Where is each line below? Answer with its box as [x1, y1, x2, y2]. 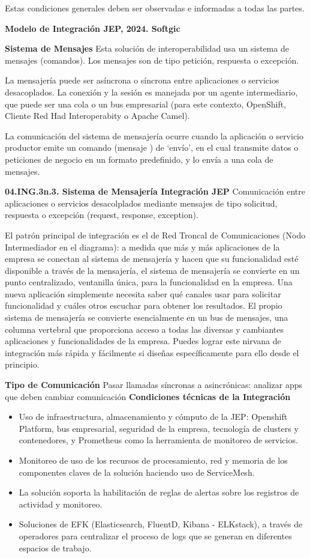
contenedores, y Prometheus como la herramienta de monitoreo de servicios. [19, 434, 298, 446]
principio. [5, 358, 40, 371]
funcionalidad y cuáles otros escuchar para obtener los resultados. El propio [5, 299, 282, 312]
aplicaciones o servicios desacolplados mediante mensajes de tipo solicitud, [5, 196, 278, 209]
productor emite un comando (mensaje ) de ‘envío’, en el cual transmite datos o [5, 141, 299, 154]
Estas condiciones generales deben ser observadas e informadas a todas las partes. [5, 2, 305, 14]
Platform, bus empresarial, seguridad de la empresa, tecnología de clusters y [19, 422, 299, 434]
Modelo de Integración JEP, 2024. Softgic [5, 22, 180, 34]
